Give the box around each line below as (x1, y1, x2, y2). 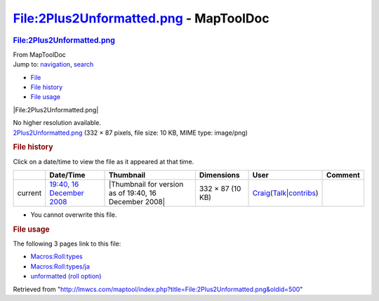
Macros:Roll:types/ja (30, 262, 91, 270)
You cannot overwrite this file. (30, 210, 117, 219)
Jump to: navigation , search (13, 60, 94, 69)
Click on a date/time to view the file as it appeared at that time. (13, 157, 194, 166)
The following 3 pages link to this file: (13, 239, 121, 248)
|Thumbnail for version (108, 179, 184, 189)
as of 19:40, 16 (108, 188, 157, 198)
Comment (326, 170, 361, 180)
